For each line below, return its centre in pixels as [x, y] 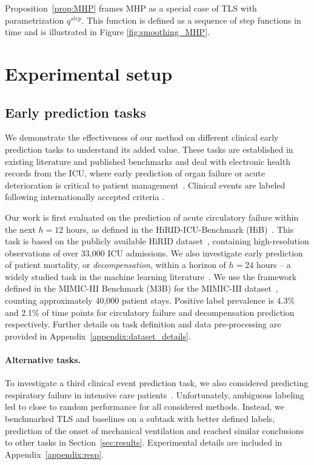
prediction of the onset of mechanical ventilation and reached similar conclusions [155, 430]
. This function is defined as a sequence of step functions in [191, 20]
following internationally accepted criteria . [85, 197]
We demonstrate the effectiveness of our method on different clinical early [142, 137]
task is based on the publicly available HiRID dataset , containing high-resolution [157, 241]
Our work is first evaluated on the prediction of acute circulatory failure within [152, 217]
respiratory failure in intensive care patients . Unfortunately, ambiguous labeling [155, 394]
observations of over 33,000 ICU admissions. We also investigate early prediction [154, 253]
